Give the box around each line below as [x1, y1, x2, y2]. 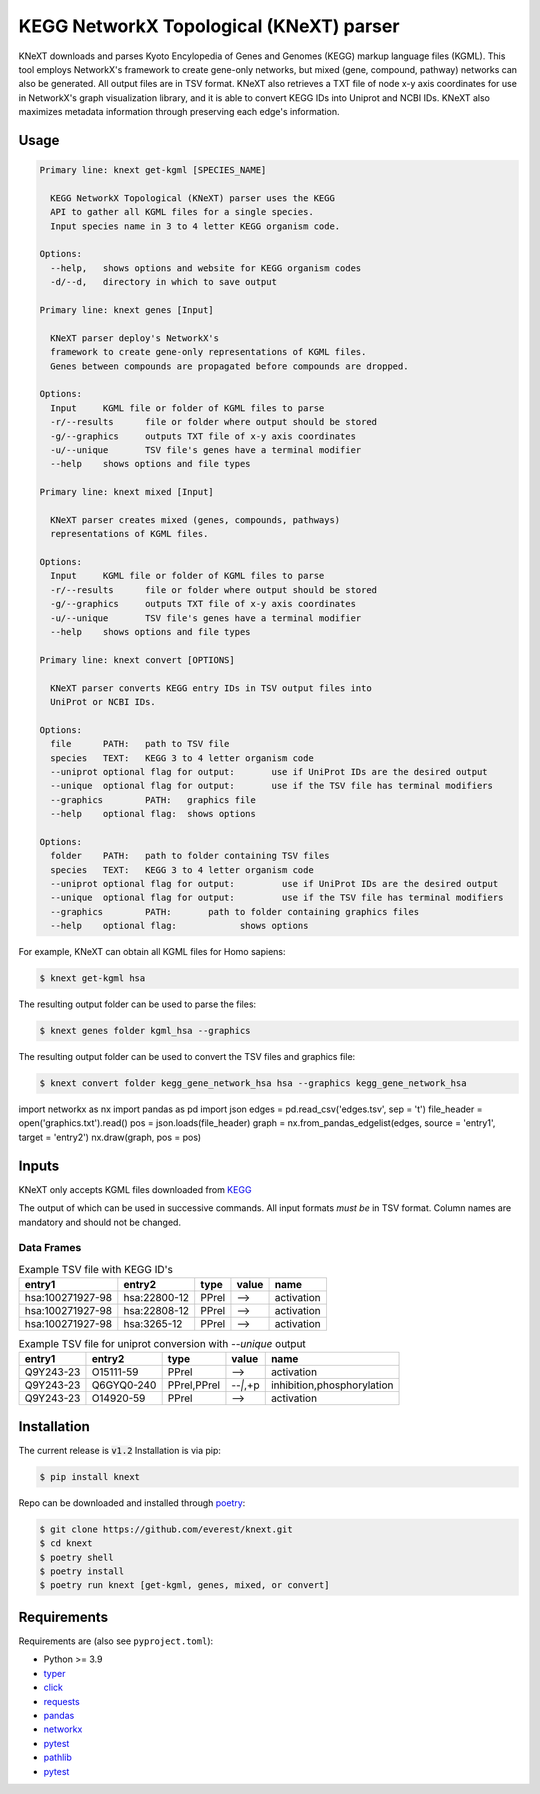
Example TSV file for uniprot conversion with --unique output [18, 1337, 307, 1351]
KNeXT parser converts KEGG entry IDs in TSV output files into [50, 682, 372, 694]
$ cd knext [39, 1538, 93, 1549]
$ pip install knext [39, 1471, 140, 1482]
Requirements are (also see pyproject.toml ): [18, 1635, 214, 1647]
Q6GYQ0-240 [91, 1378, 157, 1392]
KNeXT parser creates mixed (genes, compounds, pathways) [50, 514, 341, 525]
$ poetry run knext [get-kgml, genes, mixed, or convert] [39, 1580, 330, 1591]
